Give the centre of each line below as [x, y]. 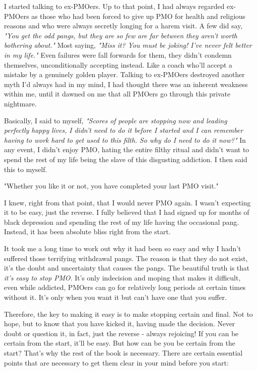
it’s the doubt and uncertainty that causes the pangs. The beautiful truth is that [127, 268]
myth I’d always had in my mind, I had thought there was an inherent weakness [126, 84]
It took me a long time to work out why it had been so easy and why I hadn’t [123, 248]
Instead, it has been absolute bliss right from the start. [87, 232]
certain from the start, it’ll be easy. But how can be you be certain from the [120, 343]
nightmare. [20, 103]
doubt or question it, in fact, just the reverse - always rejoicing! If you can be [121, 333]
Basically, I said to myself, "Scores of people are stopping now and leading [116, 120]
